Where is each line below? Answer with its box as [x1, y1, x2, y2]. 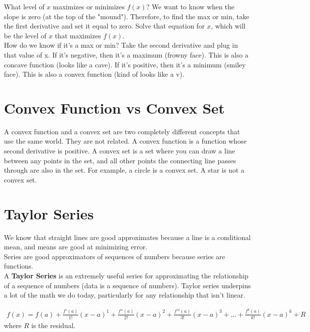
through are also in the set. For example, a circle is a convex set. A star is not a [4, 165, 245, 175]
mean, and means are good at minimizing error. [4, 241, 147, 252]
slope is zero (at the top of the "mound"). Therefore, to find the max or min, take [4, 11, 250, 21]
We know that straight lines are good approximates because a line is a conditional [4, 232, 251, 242]
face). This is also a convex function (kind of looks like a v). [4, 69, 185, 79]
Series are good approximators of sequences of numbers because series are [4, 251, 225, 261]
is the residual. [31, 320, 76, 330]
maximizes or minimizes [53, 1, 125, 11]
